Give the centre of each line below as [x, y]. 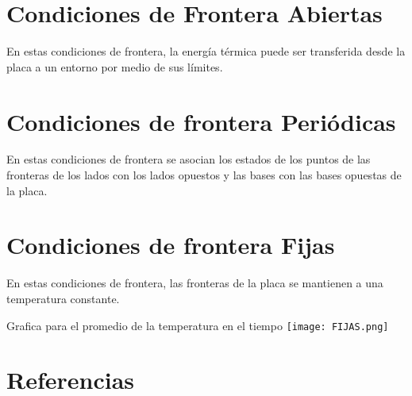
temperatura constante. [63, 298]
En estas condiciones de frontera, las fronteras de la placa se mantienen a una [195, 283]
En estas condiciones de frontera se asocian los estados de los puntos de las [189, 159]
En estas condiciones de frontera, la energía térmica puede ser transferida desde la [206, 51]
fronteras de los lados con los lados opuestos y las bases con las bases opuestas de [204, 175]
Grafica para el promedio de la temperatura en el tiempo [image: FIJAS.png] [198, 325]
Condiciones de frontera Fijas [171, 245]
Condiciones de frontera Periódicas [201, 121]
